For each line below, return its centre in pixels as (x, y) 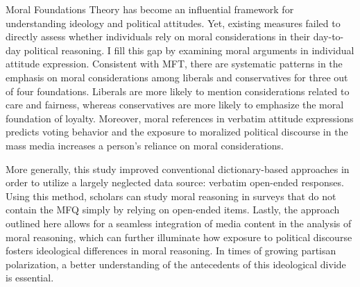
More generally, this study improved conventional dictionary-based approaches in (178, 169)
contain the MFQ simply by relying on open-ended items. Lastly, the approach (173, 210)
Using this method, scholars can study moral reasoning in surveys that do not (171, 196)
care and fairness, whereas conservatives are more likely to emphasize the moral (175, 105)
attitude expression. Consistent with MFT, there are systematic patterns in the (174, 64)
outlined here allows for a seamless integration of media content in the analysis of (179, 223)
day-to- (328, 36)
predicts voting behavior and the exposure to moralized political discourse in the (177, 132)
